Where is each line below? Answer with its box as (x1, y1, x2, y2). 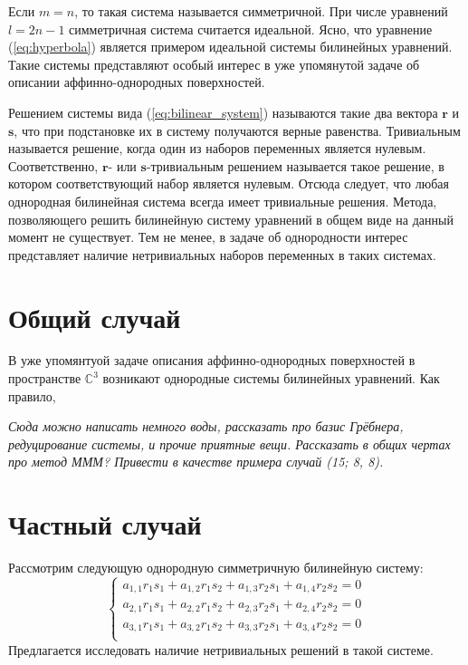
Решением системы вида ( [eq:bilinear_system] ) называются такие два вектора (8, 102, 438, 121)
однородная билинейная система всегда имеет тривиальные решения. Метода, (8, 191, 437, 210)
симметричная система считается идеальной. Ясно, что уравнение (69, 19, 433, 38)
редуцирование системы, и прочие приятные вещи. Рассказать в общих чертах (8, 434, 451, 453)
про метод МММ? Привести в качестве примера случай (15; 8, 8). (8, 452, 384, 471)
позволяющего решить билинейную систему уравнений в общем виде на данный (8, 209, 454, 228)
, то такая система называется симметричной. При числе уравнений (74, 2, 448, 20)
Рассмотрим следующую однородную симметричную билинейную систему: (8, 558, 424, 577)
